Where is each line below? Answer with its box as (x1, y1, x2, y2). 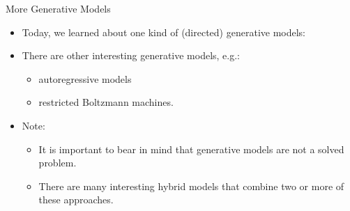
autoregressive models (38, 71, 132, 86)
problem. (38, 155, 77, 170)
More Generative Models (6, 1, 111, 15)
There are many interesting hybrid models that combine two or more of (38, 178, 344, 193)
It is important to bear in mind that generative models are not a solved (38, 141, 344, 156)
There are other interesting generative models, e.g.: (22, 48, 241, 63)
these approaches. (38, 192, 114, 207)
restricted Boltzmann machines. (38, 95, 174, 109)
